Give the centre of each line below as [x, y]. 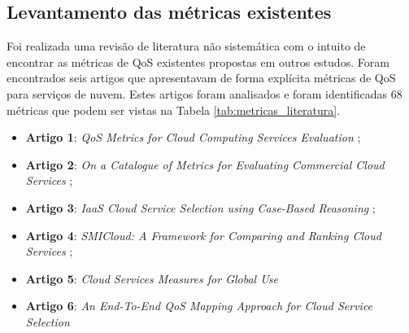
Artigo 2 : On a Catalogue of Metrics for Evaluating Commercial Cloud [205, 164]
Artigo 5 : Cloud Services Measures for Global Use [152, 278]
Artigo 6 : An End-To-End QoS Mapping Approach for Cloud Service [199, 306]
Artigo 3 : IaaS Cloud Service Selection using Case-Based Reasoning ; [200, 207]
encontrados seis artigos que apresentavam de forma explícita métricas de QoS [201, 78]
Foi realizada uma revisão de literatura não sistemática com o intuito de [186, 46]
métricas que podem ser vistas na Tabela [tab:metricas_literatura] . [174, 110]
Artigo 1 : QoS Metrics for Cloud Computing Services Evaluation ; [193, 137]
